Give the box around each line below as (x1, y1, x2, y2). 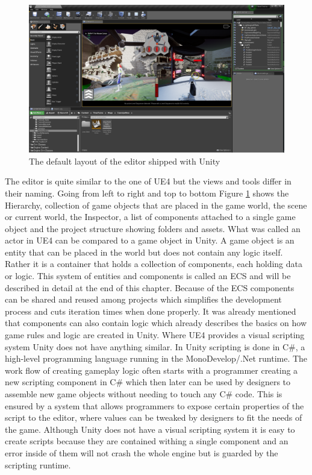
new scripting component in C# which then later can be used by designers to (5, 376, 291, 388)
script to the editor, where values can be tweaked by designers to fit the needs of (5, 411, 302, 424)
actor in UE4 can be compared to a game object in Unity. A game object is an (5, 234, 295, 247)
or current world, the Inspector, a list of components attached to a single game (5, 210, 296, 223)
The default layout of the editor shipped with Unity (29, 154, 220, 167)
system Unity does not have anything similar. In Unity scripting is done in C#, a (5, 340, 305, 353)
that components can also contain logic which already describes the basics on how (5, 316, 307, 329)
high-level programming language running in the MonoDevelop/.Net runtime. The (5, 352, 308, 365)
